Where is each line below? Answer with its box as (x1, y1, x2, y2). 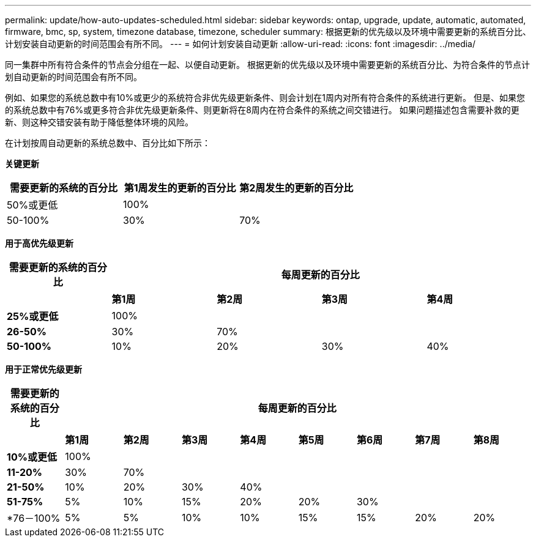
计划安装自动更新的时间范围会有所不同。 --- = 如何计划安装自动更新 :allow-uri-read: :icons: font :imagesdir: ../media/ (5, 39, 476, 49)
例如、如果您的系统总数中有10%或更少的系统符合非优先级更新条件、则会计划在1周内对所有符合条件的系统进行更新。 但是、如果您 (5, 92, 525, 103)
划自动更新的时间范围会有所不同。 (5, 72, 142, 82)
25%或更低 (7, 310, 59, 322)
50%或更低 (7, 199, 58, 211)
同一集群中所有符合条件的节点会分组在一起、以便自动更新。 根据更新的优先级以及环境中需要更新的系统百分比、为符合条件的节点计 (5, 59, 530, 70)
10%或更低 (7, 451, 57, 463)
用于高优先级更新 (5, 238, 73, 248)
